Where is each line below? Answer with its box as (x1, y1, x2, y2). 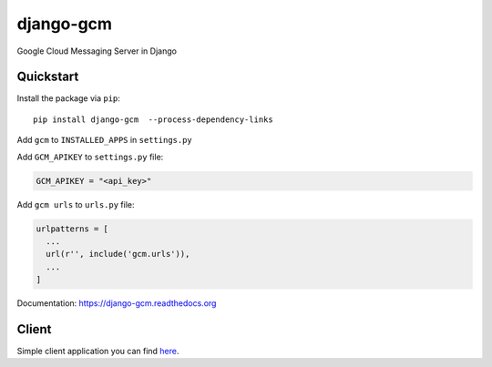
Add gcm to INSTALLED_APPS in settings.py (16, 135, 193, 146)
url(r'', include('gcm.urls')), (46, 249, 190, 260)
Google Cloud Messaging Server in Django (16, 46, 178, 56)
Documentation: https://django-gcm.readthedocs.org (16, 298, 217, 309)
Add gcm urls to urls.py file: (16, 199, 136, 209)
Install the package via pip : (16, 93, 120, 104)
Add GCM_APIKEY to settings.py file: (16, 151, 164, 162)
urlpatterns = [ (36, 223, 109, 234)
